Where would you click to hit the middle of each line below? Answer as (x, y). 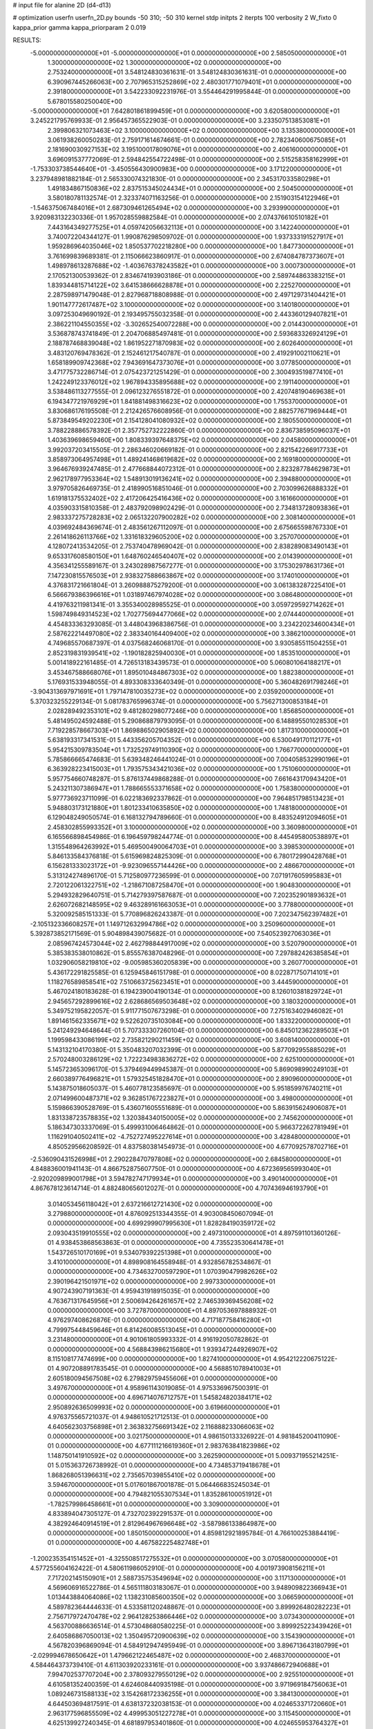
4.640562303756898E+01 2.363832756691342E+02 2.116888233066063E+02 (161, 1426)
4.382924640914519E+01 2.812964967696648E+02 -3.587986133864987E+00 (162, 1523)
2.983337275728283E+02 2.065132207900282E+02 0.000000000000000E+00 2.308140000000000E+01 (201, 517)
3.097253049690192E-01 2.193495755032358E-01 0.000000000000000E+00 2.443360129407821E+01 (198, 314)
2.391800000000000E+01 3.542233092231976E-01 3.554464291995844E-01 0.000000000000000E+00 (199, 92)
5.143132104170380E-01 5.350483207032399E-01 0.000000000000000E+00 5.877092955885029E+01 (197, 1050)
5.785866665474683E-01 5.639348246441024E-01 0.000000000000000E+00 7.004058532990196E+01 (198, 759)
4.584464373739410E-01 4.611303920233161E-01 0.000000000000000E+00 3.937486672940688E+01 (180, 1665)
